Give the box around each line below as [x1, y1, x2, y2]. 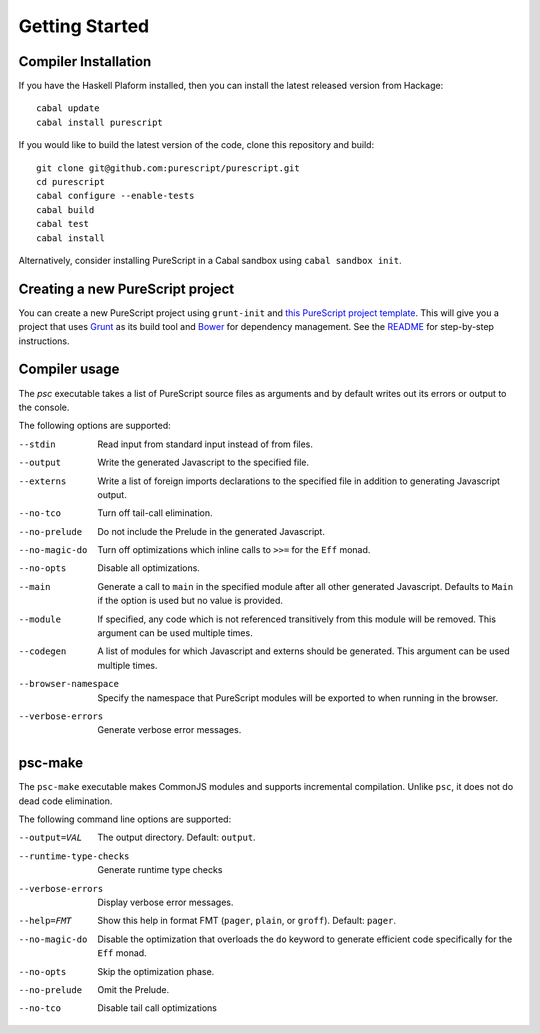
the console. [18, 401, 70, 413]
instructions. [18, 335, 70, 347]
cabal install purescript [36, 116, 164, 128]
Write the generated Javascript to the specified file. [97, 456, 310, 469]
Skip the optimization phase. [97, 965, 215, 977]
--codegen [18, 646, 67, 657]
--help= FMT [18, 915, 72, 927]
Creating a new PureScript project [18, 280, 235, 297]
